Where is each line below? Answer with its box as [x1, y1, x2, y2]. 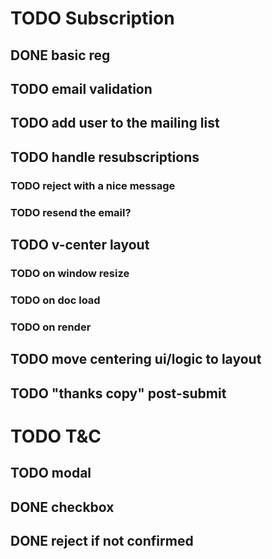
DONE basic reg [10, 47, 111, 64]
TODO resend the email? [10, 205, 132, 219]
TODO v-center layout [10, 236, 150, 253]
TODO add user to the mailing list [10, 115, 220, 132]
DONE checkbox [10, 498, 115, 516]
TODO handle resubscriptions [10, 148, 200, 166]
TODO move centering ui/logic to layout [10, 351, 262, 368]
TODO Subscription [10, 7, 175, 30]
